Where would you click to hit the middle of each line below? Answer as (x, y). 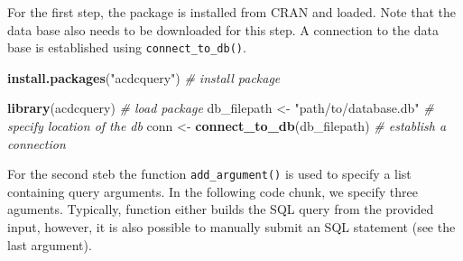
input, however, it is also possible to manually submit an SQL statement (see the (231, 227)
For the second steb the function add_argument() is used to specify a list (209, 174)
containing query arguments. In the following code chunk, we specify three (213, 191)
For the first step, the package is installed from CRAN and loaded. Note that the (232, 12)
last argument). (50, 244)
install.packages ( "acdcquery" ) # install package (144, 77)
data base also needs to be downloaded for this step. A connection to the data (223, 29)
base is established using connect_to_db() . (127, 47)
